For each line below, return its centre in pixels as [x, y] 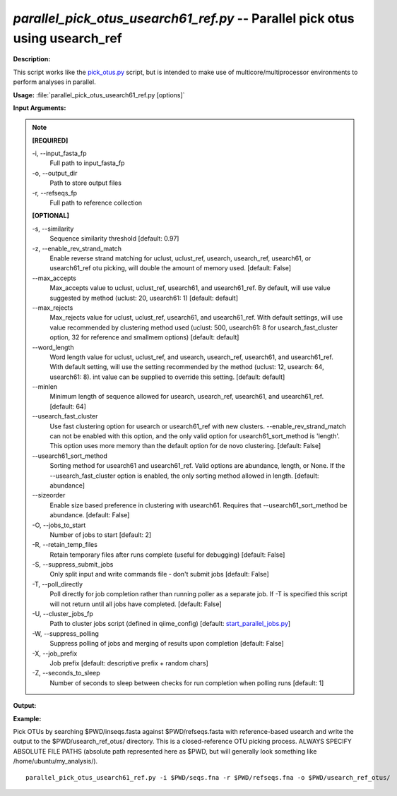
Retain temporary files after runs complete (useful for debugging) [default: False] [167, 555]
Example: [27, 718]
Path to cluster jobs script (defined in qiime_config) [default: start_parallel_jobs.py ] [170, 624]
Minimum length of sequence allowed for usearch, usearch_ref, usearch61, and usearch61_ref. [187, 397]
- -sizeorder [49, 495]
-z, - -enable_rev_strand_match [77, 248]
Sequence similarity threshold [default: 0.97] [114, 239]
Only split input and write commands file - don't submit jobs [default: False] [160, 574]
